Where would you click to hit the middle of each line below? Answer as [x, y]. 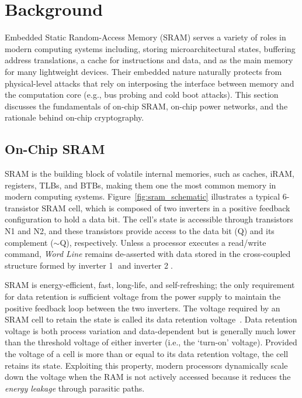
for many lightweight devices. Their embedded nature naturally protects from [143, 71]
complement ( [29, 242]
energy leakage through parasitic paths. [75, 388]
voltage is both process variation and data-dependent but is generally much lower [150, 330]
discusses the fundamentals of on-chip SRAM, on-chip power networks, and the [146, 106]
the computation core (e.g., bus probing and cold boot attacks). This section [142, 95]
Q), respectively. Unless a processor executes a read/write [163, 242]
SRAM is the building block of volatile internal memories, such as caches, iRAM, [150, 174]
